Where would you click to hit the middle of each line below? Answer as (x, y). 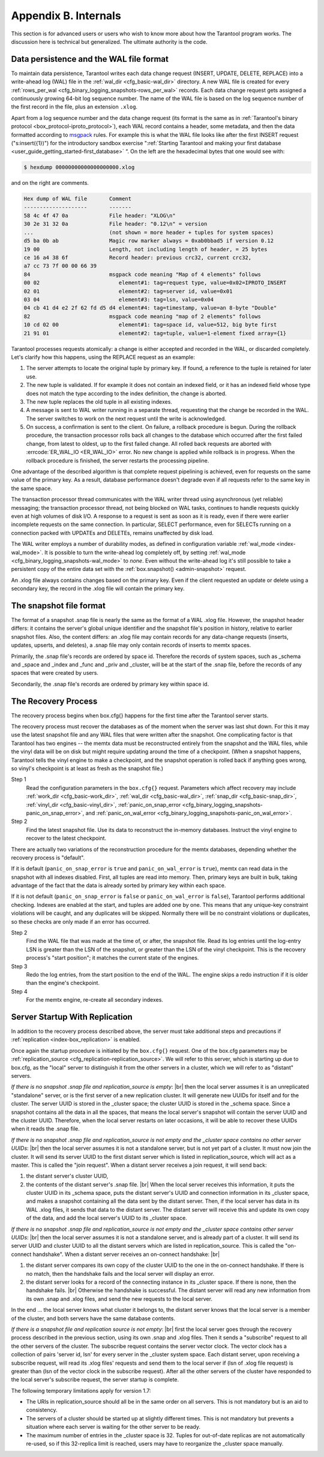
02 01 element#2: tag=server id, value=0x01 (128, 291)
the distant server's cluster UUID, (67, 1176)
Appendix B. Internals (66, 16)
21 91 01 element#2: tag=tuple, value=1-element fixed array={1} (155, 333)
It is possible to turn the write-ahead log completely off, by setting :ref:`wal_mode (145, 552)
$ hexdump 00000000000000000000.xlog (79, 167)
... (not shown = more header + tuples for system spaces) (149, 232)
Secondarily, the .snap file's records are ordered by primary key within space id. (110, 684)
